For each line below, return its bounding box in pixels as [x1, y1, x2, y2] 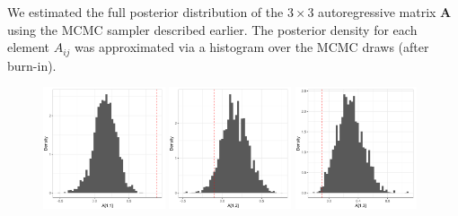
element [7, 38, 50, 56]
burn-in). [7, 56, 57, 74]
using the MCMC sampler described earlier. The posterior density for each [7, 20, 418, 39]
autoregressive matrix [318, 3, 436, 21]
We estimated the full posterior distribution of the [7, 3, 284, 21]
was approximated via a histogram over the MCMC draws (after [75, 38, 429, 56]
